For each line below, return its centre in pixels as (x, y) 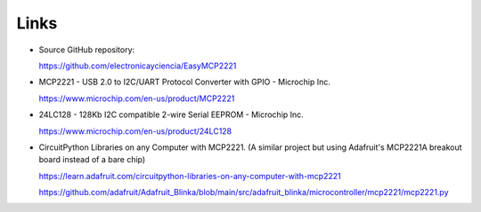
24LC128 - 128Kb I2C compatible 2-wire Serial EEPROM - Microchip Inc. (171, 114)
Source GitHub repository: (87, 50)
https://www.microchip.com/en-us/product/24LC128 (135, 131)
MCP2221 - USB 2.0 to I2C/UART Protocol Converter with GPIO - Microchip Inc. (185, 82)
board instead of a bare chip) (92, 160)
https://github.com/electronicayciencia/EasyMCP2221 (138, 66)
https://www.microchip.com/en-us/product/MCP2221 (137, 98)
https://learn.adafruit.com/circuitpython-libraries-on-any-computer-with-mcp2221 (190, 176)
